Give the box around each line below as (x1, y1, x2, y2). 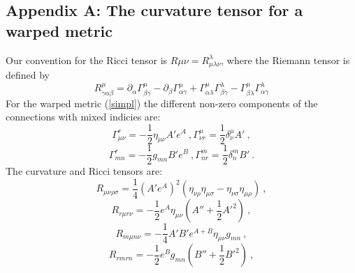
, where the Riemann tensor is (221, 52, 350, 67)
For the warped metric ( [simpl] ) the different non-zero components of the (6, 95, 318, 110)
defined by (6, 68, 50, 82)
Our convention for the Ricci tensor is (6, 52, 168, 67)
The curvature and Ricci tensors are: (6, 164, 163, 178)
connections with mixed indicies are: (6, 109, 161, 124)
